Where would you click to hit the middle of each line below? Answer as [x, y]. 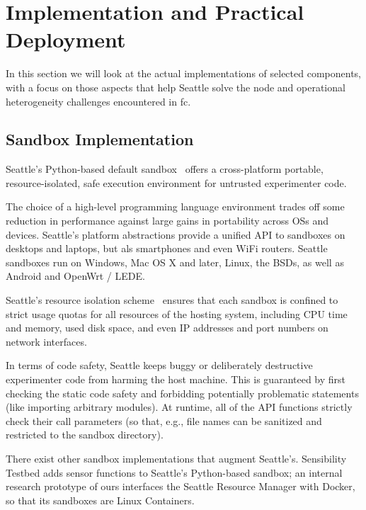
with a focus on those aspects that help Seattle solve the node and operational [176, 87]
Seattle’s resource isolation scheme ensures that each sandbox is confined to [172, 300]
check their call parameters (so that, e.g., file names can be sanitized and [164, 420]
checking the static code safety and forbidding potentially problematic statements [182, 393]
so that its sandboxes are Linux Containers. [100, 500]
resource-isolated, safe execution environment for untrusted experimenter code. [176, 182]
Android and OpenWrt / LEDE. [75, 276]
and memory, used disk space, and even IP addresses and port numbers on [167, 328]
